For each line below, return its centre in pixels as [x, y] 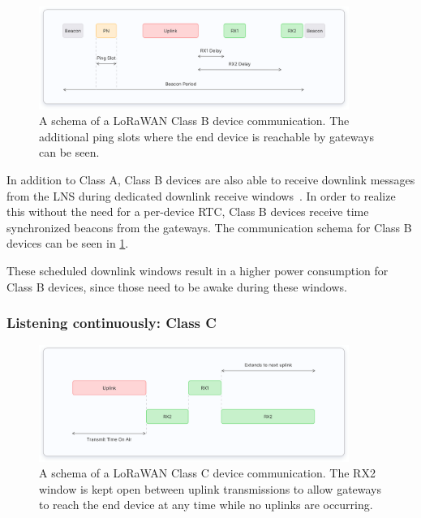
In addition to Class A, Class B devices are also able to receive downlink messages [211, 180]
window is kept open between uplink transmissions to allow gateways [210, 488]
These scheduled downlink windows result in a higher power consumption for [198, 271]
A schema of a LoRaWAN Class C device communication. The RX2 [207, 473]
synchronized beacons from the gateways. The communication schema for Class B [209, 227]
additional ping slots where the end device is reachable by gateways [206, 136]
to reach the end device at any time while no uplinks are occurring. [206, 505]
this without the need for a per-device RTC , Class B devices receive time [188, 212]
